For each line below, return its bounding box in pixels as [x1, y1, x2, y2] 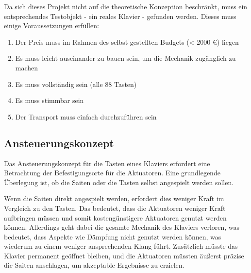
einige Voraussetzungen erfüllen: [4, 20, 99, 31]
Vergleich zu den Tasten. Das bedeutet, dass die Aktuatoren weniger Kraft [4, 203, 226, 213]
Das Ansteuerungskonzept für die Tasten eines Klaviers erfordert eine [4, 158, 210, 168]
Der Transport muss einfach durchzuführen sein [15, 111, 157, 121]
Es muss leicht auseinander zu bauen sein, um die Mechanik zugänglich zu [15, 53, 236, 63]
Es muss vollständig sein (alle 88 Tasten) [15, 79, 137, 89]
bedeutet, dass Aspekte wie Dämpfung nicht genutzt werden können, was [4, 231, 221, 241]
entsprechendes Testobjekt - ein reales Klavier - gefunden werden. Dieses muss [4, 11, 236, 21]
